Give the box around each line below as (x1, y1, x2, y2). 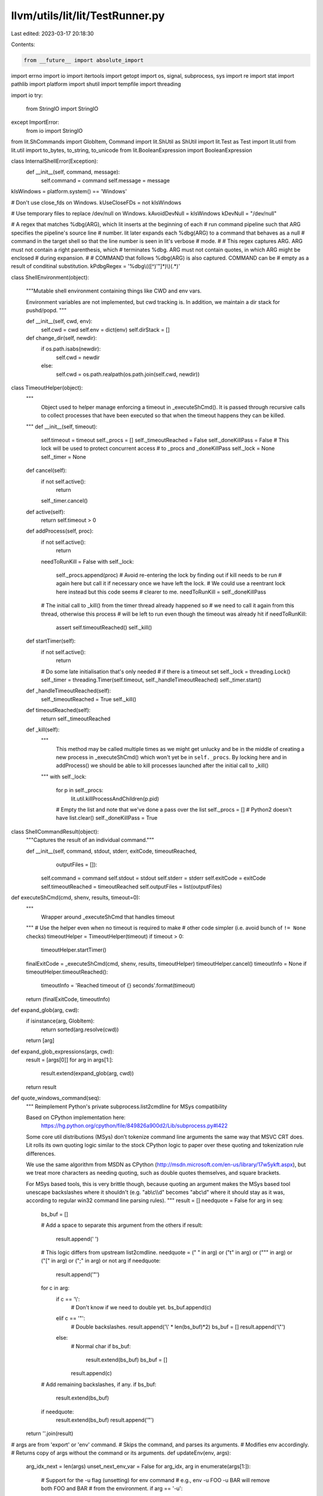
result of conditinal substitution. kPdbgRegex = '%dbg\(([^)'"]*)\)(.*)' (11, 263, 181, 270)
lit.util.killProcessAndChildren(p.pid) (71, 795, 160, 802)
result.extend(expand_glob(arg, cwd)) (41, 1070, 134, 1077)
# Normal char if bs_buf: (71, 1342, 131, 1349)
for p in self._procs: (56, 787, 104, 794)
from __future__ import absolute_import (23, 57, 144, 63)
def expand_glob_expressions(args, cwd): (11, 1048, 114, 1055)
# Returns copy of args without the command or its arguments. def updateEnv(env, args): (11, 1449, 231, 1457)
